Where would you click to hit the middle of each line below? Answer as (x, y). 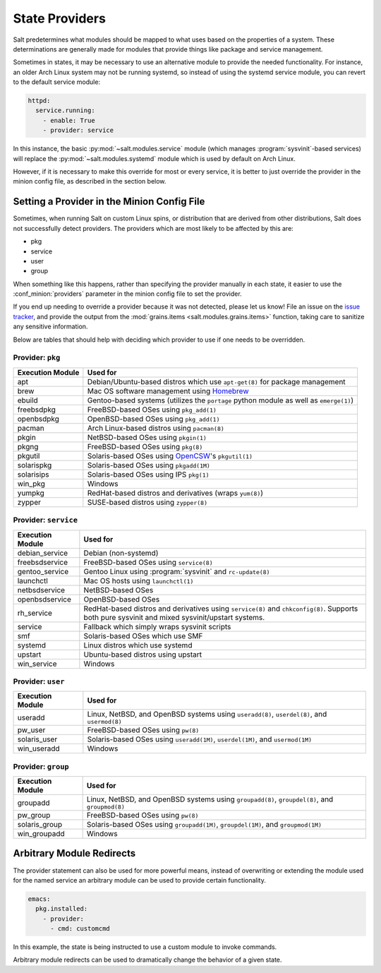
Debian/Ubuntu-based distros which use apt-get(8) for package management (216, 381)
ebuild (28, 400)
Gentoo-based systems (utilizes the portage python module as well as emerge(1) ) (220, 400)
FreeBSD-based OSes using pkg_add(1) (152, 410)
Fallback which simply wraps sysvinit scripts (157, 626)
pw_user (31, 730)
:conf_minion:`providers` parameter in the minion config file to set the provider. (128, 294)
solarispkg (35, 465)
